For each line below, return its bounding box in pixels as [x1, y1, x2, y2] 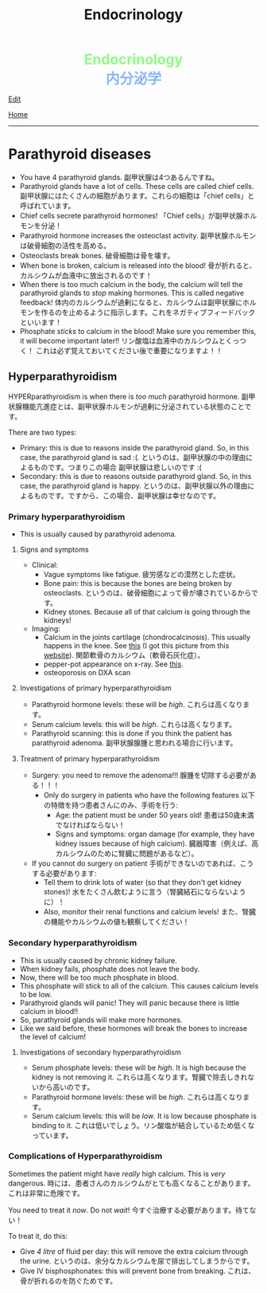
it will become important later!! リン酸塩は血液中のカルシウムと [19, 336, 226, 346]
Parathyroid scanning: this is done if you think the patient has [31, 729, 232, 738]
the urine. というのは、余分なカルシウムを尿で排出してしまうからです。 [19, 1256, 254, 1265]
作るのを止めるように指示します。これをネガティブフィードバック [41, 308, 256, 317]
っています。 [31, 1130, 73, 1140]
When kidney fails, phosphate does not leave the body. [19, 964, 200, 973]
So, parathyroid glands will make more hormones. [19, 1015, 183, 1024]
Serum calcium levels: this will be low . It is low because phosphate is [31, 1110, 257, 1121]
